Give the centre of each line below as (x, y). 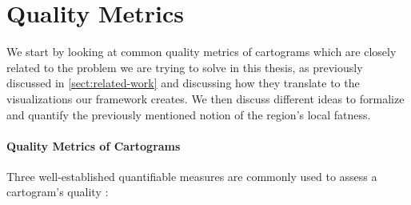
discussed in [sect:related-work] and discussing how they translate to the (183, 83)
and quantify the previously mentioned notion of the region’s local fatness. (189, 114)
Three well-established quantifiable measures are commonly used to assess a (192, 176)
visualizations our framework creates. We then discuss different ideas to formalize (205, 98)
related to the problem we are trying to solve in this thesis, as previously (185, 67)
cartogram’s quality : (58, 192)
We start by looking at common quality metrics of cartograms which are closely (202, 52)
